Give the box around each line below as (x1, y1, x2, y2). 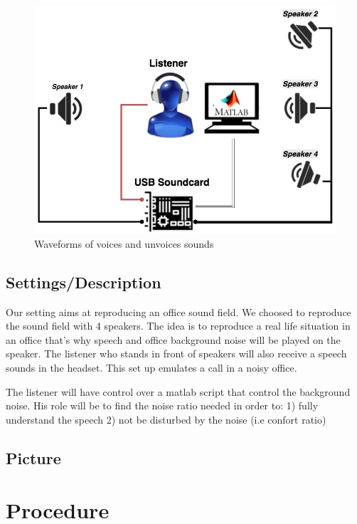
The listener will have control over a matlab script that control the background (6, 384, 351, 399)
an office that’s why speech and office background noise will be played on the (6, 332, 341, 347)
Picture (6, 446, 61, 468)
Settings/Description (6, 271, 161, 293)
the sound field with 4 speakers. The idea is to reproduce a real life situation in (6, 318, 351, 333)
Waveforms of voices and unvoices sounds (34, 236, 214, 251)
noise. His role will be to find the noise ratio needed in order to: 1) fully (6, 398, 319, 413)
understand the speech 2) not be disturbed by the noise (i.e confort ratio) (6, 412, 326, 426)
